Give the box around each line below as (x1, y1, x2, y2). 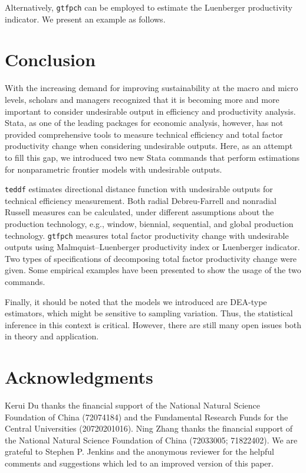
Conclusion (5, 47, 96, 72)
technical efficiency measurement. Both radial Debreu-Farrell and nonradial (5, 194, 277, 206)
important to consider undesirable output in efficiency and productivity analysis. (5, 105, 296, 117)
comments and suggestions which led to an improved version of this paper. (5, 457, 274, 469)
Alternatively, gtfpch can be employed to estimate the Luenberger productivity (5, 1, 292, 13)
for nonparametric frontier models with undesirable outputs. (5, 163, 222, 175)
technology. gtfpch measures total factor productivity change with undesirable (5, 229, 289, 241)
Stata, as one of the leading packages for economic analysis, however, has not (5, 116, 284, 129)
